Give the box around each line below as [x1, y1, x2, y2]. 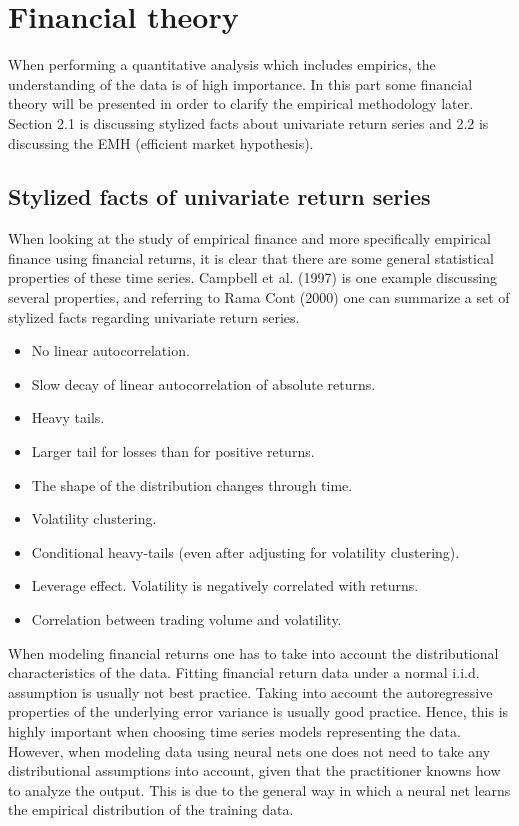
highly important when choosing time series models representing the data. [8, 720, 461, 741]
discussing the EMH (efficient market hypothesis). [8, 132, 314, 153]
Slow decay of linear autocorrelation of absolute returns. [31, 373, 376, 394]
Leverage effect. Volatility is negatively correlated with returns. [31, 575, 419, 596]
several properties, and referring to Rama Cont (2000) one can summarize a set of [8, 287, 510, 308]
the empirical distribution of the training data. [8, 799, 294, 820]
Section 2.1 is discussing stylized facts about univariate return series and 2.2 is [8, 112, 489, 133]
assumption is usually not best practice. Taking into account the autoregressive [8, 681, 493, 702]
